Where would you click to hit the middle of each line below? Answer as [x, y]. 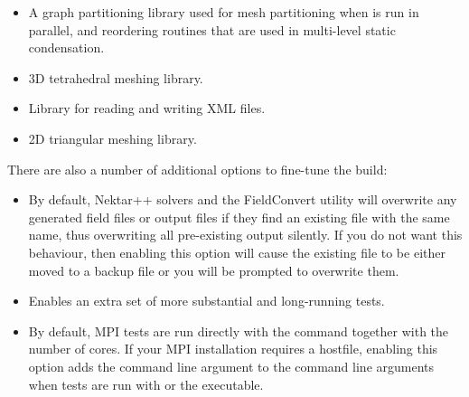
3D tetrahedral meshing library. [116, 77]
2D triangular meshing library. [113, 138]
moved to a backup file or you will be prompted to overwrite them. [214, 270]
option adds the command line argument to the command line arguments [231, 366]
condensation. [66, 47]
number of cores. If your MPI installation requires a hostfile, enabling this [233, 349]
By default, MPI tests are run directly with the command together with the [239, 331]
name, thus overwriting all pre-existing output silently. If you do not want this [245, 235]
